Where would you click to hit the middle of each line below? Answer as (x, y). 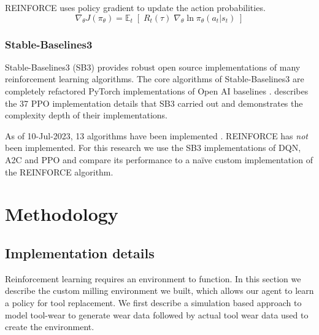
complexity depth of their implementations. (86, 115)
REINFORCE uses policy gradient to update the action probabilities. (135, 7)
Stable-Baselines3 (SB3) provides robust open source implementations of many (153, 67)
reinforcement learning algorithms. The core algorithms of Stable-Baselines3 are (155, 79)
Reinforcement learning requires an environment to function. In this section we (153, 278)
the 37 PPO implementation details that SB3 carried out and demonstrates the (154, 103)
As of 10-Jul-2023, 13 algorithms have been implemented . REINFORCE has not (156, 135)
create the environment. (50, 327)
